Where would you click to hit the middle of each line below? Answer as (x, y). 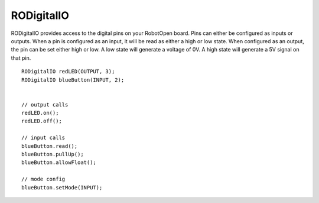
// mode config (43, 179)
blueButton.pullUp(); (53, 154)
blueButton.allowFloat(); (59, 162)
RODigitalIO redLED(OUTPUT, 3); (68, 72)
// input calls (43, 138)
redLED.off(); (42, 121)
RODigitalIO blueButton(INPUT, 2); (73, 80)
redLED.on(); (40, 113)
